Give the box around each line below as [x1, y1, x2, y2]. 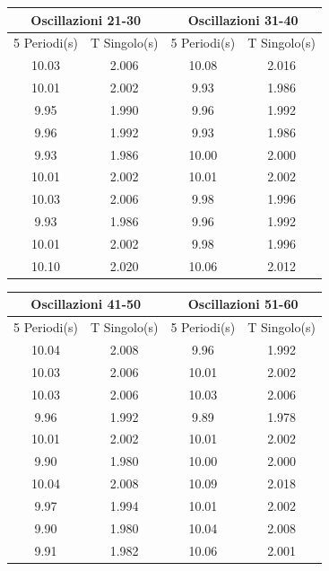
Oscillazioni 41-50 [30, 294, 142, 313]
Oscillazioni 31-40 [187, 10, 299, 29]
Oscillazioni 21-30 [30, 10, 142, 29]
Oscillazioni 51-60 [187, 294, 299, 313]
